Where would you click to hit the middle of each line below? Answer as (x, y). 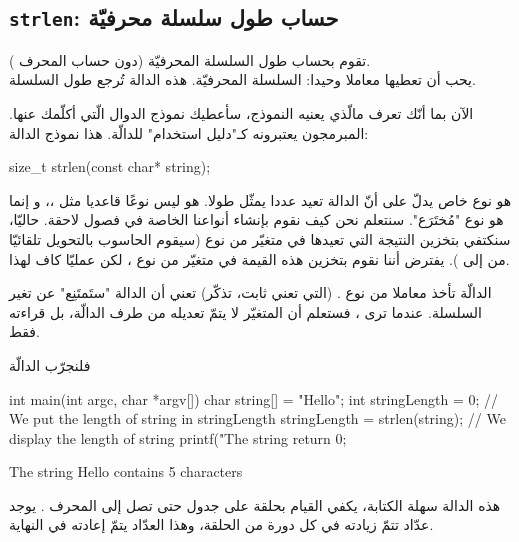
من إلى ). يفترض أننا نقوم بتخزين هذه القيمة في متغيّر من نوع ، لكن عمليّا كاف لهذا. (259, 258)
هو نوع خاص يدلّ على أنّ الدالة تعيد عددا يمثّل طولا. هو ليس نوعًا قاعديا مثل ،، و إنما (260, 199)
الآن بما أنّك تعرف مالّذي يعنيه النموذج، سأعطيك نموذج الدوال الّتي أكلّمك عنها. (241, 112)
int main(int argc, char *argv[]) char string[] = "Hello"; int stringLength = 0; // (254, 398)
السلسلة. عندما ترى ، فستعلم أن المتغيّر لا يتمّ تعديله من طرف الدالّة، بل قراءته (245, 311)
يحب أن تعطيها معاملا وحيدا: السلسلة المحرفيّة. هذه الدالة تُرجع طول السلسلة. (242, 79)
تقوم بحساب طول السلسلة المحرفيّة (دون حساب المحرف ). (190, 59)
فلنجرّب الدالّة (50, 364)
